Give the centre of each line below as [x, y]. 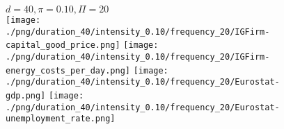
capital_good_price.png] [63, 45]
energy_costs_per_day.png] [68, 70]
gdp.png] [26, 95]
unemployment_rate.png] [61, 119]
